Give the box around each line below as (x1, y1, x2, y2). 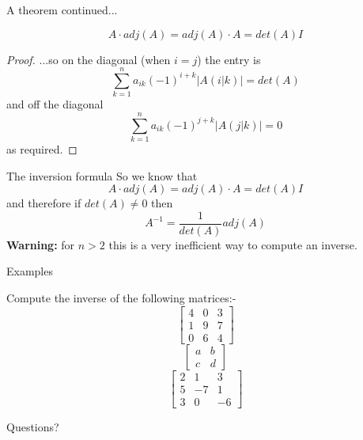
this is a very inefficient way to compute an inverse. (108, 236, 357, 252)
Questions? (6, 418, 59, 434)
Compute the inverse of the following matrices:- (6, 290, 236, 306)
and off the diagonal (6, 96, 104, 112)
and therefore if (6, 195, 81, 211)
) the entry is (197, 51, 261, 67)
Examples (6, 263, 53, 279)
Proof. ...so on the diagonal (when (6, 51, 171, 67)
